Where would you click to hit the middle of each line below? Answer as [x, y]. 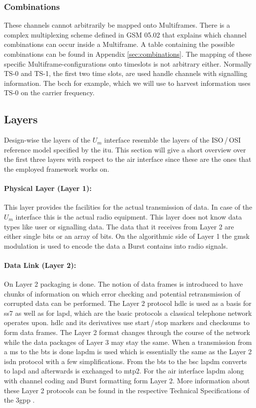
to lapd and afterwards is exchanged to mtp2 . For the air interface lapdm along [124, 371]
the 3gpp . [19, 400]
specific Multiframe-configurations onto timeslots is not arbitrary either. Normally [128, 63]
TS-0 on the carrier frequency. [49, 93]
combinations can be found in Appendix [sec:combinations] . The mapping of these [128, 54]
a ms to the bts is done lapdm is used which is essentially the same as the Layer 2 [128, 352]
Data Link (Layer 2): [40, 265]
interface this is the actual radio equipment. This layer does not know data [129, 216]
